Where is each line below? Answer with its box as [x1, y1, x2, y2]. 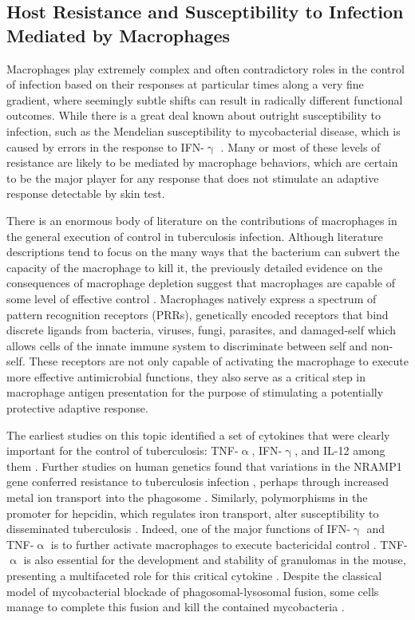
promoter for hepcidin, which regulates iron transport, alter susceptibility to [6, 504, 379, 521]
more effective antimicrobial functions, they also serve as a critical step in [6, 368, 366, 385]
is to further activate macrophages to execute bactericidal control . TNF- [50, 535, 408, 552]
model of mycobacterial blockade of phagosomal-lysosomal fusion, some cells [6, 582, 379, 599]
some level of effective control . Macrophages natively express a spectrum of [6, 290, 377, 306]
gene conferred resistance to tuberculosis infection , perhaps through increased [6, 473, 389, 490]
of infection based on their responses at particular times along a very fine [6, 76, 364, 93]
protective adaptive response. [6, 400, 148, 417]
